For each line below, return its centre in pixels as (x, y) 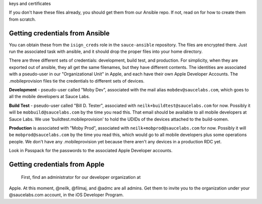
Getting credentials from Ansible (59, 33)
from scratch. (23, 19)
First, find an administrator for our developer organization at (81, 177)
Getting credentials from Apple (57, 164)
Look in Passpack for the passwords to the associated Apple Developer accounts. (91, 151)
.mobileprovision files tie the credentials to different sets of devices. (77, 81)
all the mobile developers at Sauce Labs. (49, 97)
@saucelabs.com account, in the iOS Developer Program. (66, 195)
